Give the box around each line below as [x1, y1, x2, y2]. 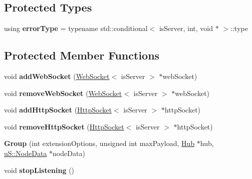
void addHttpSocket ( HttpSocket [4, 104, 112, 115]
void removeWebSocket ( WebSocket [4, 87, 122, 98]
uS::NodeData [4, 147, 47, 158]
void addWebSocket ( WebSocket [4, 71, 110, 81]
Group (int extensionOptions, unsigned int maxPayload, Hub [4, 138, 195, 148]
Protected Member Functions [4, 47, 160, 63]
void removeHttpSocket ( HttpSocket [4, 121, 124, 131]
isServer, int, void [159, 23, 213, 33]
